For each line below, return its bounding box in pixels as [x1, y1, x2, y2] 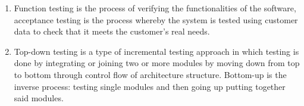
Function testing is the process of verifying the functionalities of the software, [14, 2, 296, 14]
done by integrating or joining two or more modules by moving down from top [14, 57, 300, 69]
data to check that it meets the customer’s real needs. [14, 25, 210, 38]
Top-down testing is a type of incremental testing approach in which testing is [14, 45, 299, 57]
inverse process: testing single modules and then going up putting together [14, 80, 286, 92]
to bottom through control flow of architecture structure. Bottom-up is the [14, 68, 287, 80]
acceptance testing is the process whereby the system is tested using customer [14, 13, 298, 26]
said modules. [14, 92, 64, 104]
